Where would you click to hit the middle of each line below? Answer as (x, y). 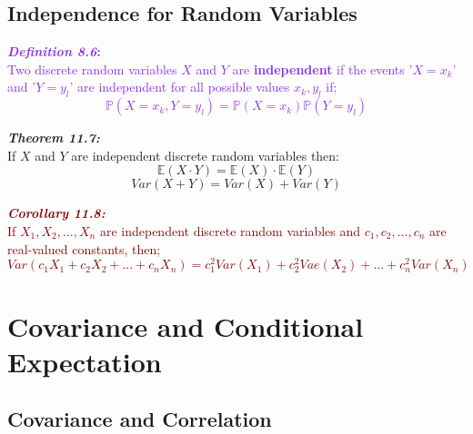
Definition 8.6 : (54, 51)
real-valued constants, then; (84, 248)
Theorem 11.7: (54, 138)
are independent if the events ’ (322, 69)
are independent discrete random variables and (230, 230)
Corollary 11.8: (56, 213)
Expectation (85, 361)
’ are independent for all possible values (180, 87)
